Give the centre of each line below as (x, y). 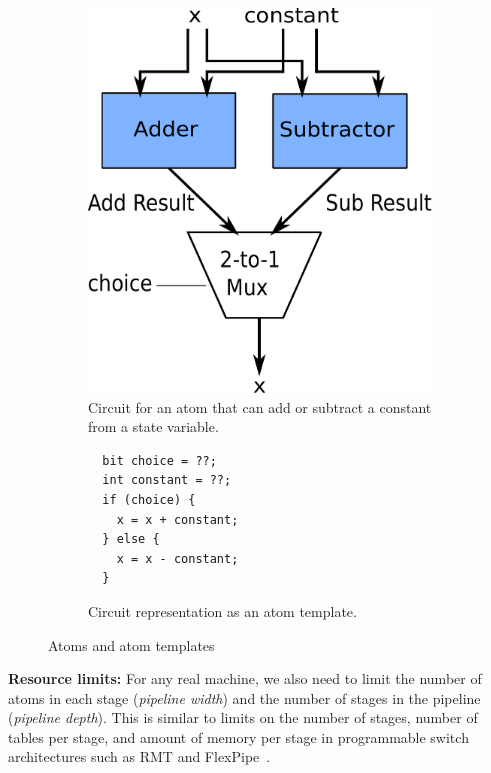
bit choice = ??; (159, 460)
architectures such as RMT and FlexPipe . (139, 756)
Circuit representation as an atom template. (222, 610)
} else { (131, 539)
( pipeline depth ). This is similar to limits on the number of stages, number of (243, 717)
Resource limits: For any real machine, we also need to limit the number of (245, 678)
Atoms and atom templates (131, 644)
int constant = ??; (167, 480)
